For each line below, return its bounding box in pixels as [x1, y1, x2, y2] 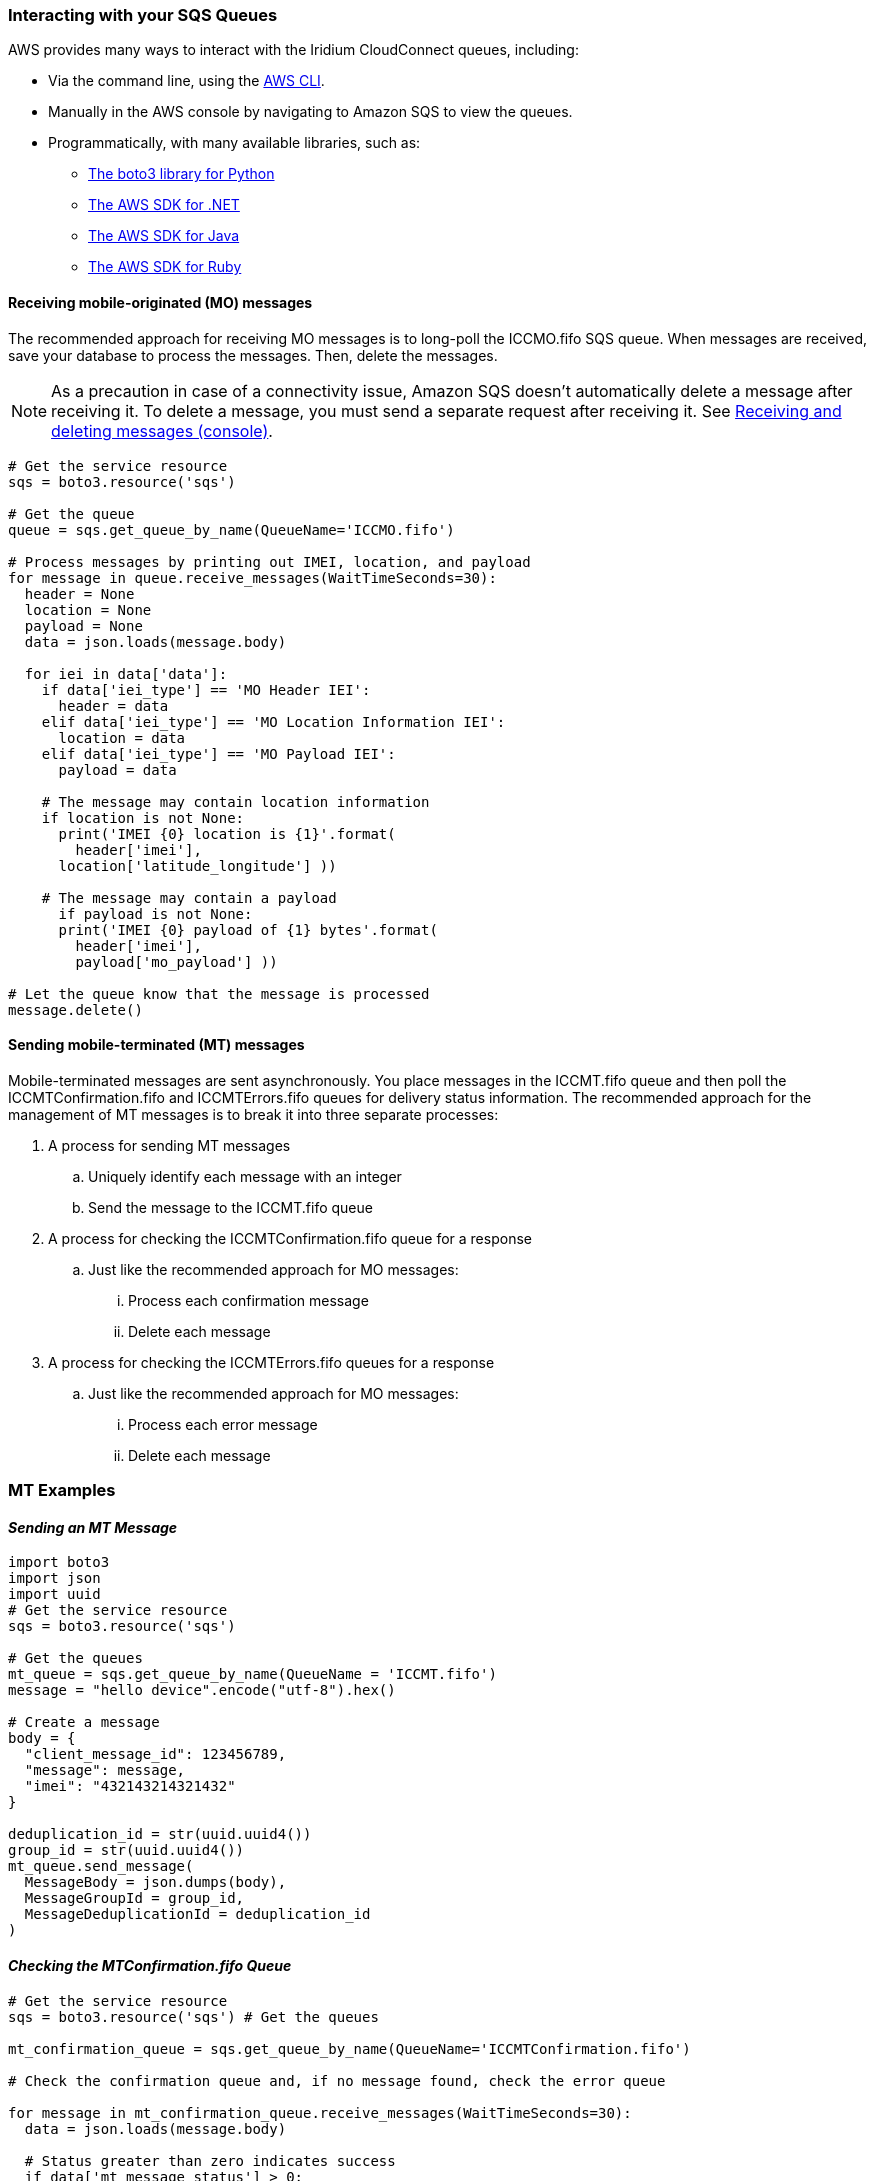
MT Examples [8, 1480, 116, 1501]
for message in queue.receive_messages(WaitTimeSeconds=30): [8, 569, 497, 586]
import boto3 [8, 1554, 110, 1571]
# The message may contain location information [41, 793, 430, 810]
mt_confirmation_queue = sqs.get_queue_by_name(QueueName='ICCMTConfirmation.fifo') [8, 2040, 691, 2057]
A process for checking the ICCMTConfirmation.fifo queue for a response [48, 1229, 532, 1247]
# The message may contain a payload [41, 889, 337, 906]
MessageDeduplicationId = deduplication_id [24, 1906, 371, 1923]
